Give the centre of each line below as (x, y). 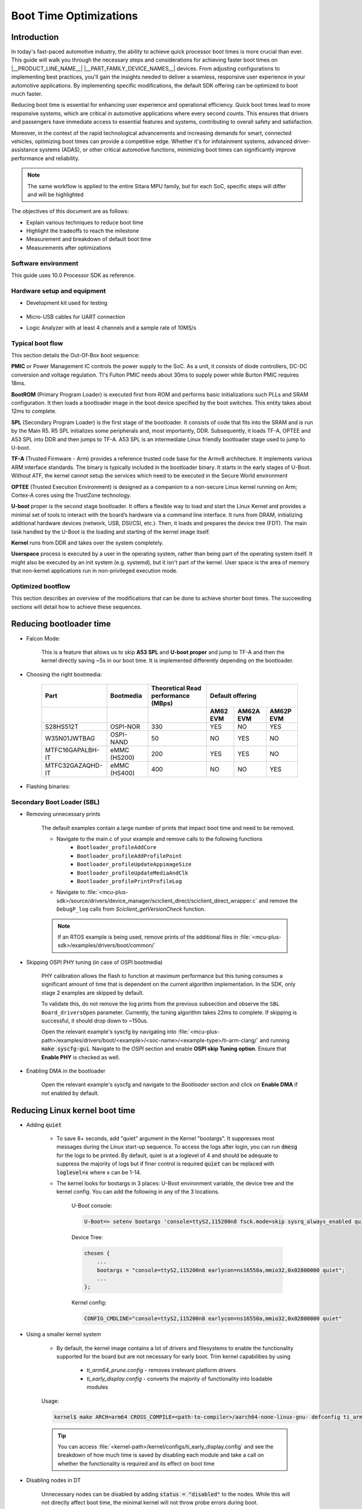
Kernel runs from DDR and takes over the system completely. (87, 543)
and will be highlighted (56, 194)
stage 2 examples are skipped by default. (93, 992)
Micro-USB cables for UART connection (76, 316)
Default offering (233, 696)
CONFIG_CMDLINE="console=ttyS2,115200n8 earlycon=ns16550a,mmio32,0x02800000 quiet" (213, 1319)
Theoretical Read (176, 688)
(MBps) (162, 703)
